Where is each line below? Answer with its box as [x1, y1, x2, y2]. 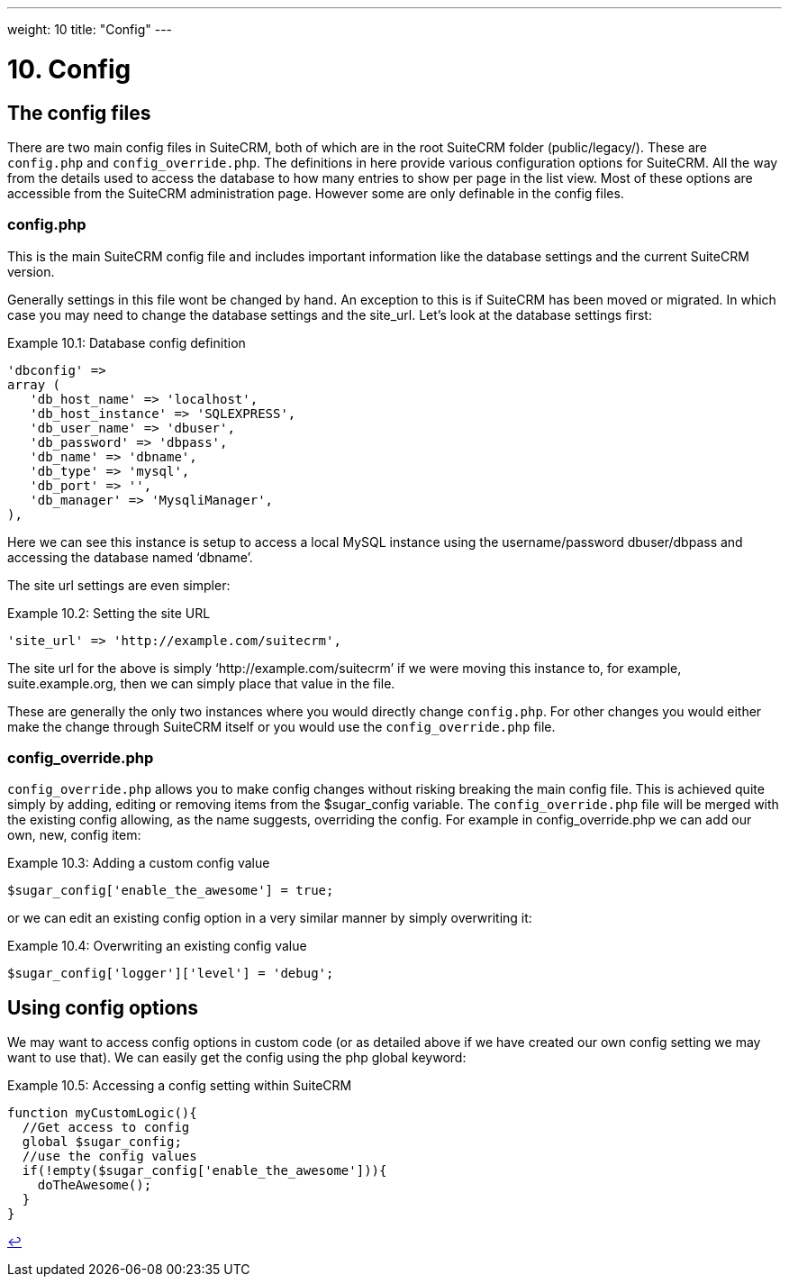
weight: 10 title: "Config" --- [7, 22, 173, 37]
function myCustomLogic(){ [7, 1106, 197, 1121]
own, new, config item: [7, 827, 141, 843]
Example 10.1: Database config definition [7, 334, 246, 351]
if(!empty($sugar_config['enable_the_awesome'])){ [22, 1163, 387, 1179]
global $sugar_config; [22, 1134, 182, 1150]
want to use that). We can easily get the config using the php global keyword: [7, 1050, 467, 1066]
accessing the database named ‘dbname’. [7, 549, 253, 565]
